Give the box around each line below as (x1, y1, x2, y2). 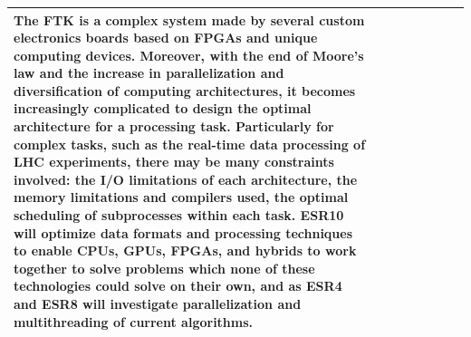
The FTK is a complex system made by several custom (14, 10, 365, 29)
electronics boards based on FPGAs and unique (14, 28, 318, 47)
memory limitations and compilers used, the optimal (14, 188, 349, 207)
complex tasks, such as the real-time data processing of (14, 134, 366, 153)
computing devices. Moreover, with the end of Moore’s (14, 45, 364, 64)
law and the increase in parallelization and (14, 63, 284, 82)
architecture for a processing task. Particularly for (14, 117, 334, 136)
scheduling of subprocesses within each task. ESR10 (14, 206, 344, 225)
